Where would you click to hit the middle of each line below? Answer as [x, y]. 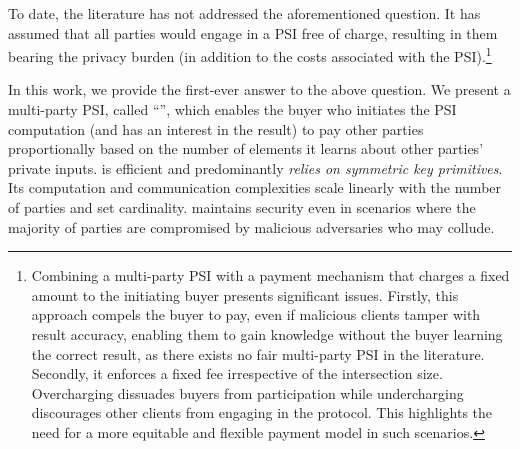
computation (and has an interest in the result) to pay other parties [216, 128]
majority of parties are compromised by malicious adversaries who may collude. [251, 226]
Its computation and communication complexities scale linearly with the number [255, 187]
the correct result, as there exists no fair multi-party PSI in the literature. [258, 353]
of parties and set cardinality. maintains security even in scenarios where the [242, 207]
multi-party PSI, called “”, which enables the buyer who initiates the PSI [232, 109]
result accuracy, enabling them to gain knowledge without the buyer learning [267, 333]
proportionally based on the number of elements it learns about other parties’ [246, 148]
